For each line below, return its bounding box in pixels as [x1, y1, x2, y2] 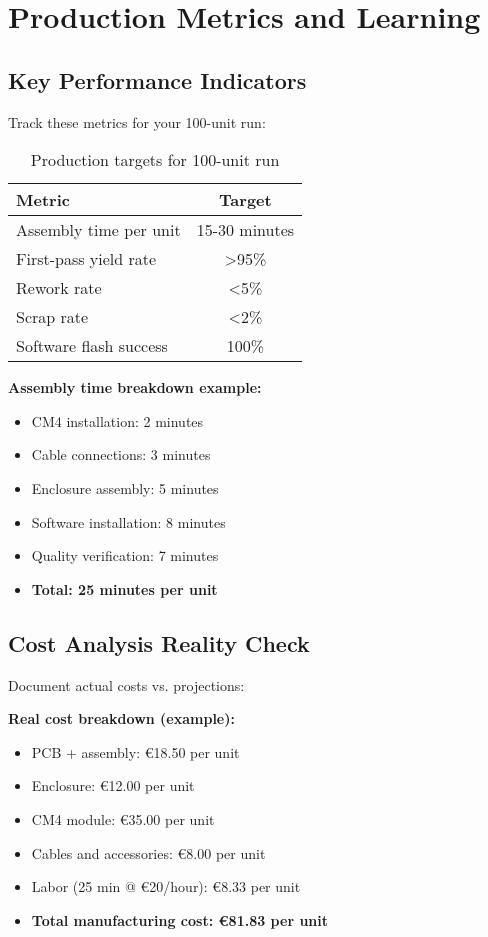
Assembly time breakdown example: [8, 377, 262, 398]
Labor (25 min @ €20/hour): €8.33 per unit [31, 876, 301, 897]
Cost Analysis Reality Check [8, 627, 310, 658]
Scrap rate [16, 305, 89, 329]
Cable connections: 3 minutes [31, 444, 211, 465]
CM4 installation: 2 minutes [31, 410, 204, 431]
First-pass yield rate [16, 247, 157, 271]
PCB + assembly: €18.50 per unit [31, 741, 240, 762]
